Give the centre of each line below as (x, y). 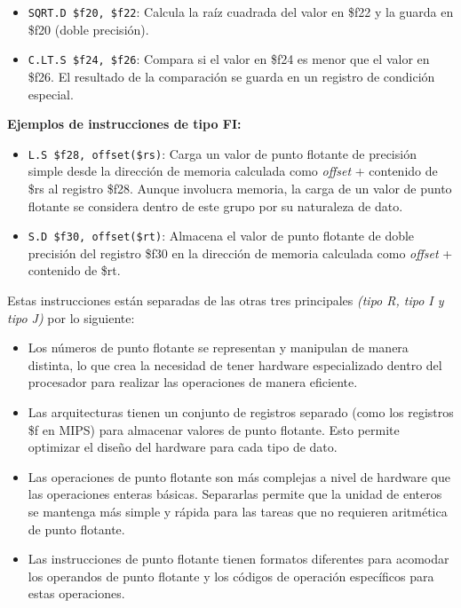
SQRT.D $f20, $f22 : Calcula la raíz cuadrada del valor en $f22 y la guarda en (241, 12)
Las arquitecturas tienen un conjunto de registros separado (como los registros (241, 411)
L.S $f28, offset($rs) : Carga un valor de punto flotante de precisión (222, 153)
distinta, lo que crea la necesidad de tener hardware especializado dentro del (235, 364)
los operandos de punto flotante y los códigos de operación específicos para (231, 576)
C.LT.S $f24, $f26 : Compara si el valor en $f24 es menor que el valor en (229, 59)
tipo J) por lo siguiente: (71, 317)
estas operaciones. (76, 593)
